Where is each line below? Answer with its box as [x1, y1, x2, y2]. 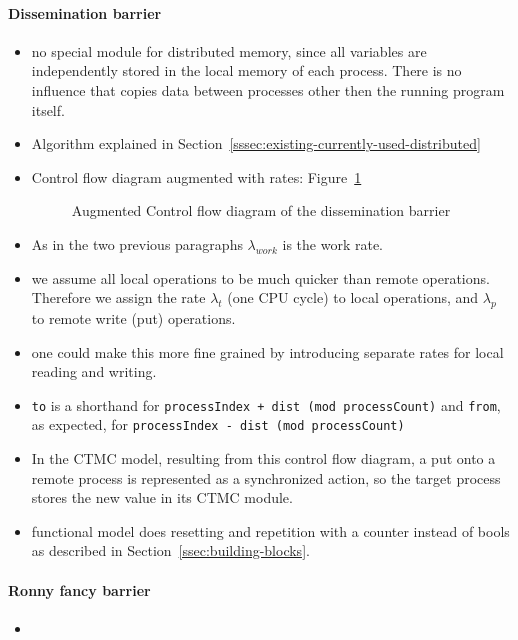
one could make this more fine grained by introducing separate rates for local [31, 341, 504, 362]
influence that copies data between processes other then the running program [31, 79, 505, 100]
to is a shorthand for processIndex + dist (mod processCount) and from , [31, 394, 501, 415]
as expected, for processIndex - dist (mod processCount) [31, 414, 405, 435]
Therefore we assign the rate [31, 287, 206, 308]
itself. [31, 99, 65, 120]
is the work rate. [282, 233, 383, 254]
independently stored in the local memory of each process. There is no [31, 60, 462, 81]
